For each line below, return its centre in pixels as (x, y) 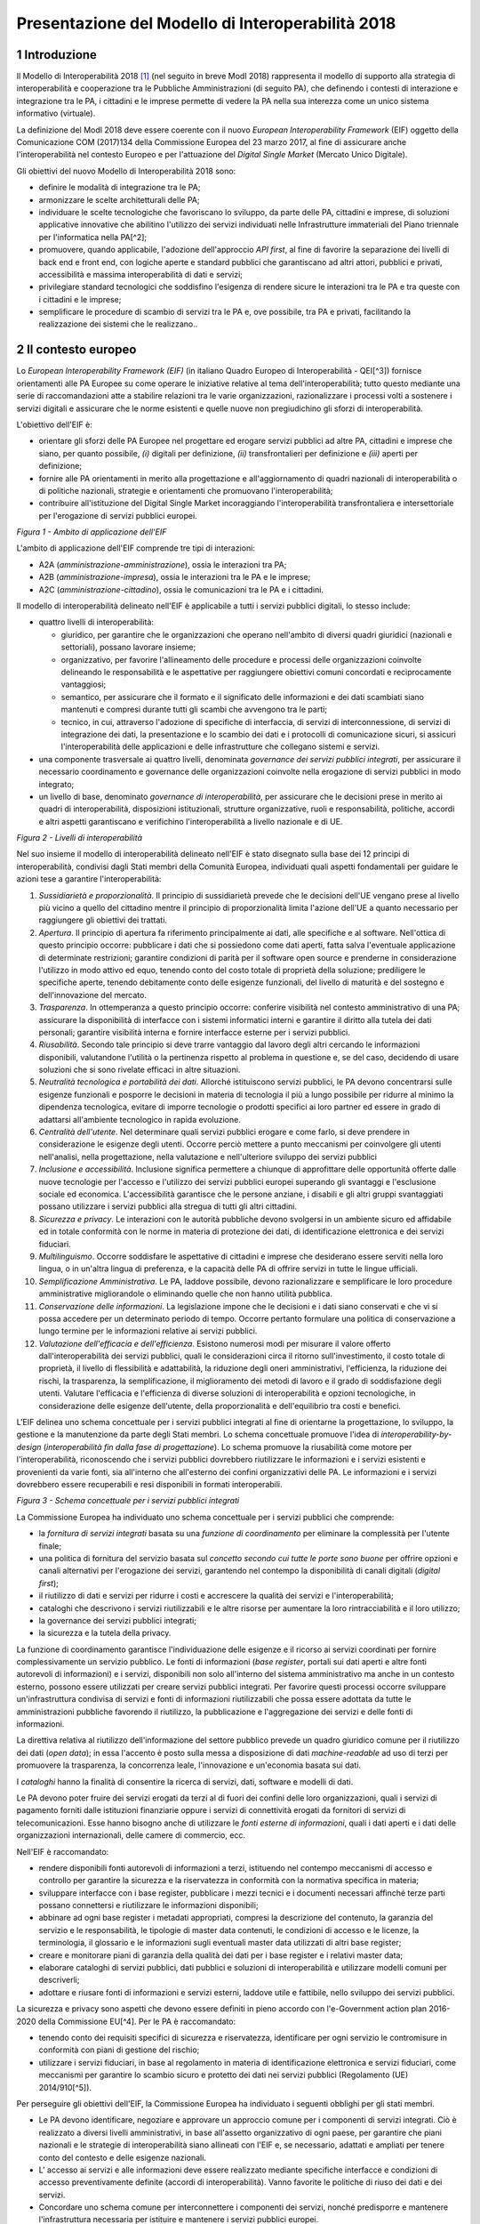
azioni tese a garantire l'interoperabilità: (89, 879)
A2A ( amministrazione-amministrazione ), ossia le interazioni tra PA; (163, 564)
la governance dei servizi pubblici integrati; (118, 1620)
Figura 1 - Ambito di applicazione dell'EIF (92, 532)
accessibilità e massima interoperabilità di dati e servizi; (141, 274)
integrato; (56, 784)
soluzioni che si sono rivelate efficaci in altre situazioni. (140, 1070)
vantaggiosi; (84, 684)
